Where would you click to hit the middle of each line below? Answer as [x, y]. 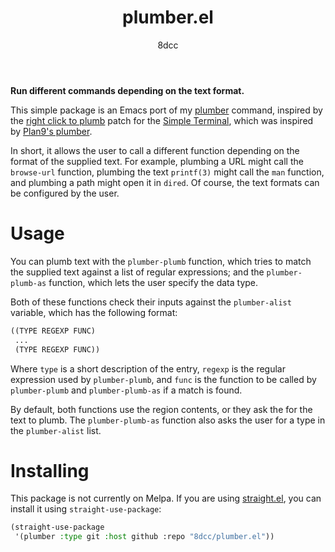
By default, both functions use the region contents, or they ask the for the [161, 409]
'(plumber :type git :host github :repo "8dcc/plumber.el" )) [144, 537]
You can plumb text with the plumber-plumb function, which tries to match [161, 261]
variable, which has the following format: [94, 312]
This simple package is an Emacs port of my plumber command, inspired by [166, 110]
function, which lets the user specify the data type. [153, 282]
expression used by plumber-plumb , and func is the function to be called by [163, 379]
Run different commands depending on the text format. [127, 90]
